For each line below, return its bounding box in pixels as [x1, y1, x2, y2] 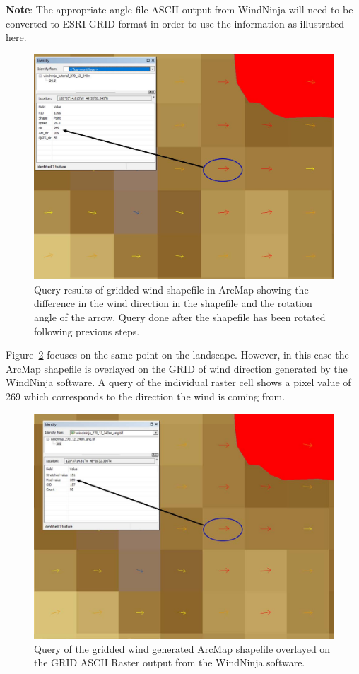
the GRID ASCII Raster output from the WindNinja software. [34, 655, 305, 670]
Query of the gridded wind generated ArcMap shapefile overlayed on [34, 641, 331, 656]
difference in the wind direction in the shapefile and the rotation [34, 296, 312, 310]
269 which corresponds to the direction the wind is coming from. [6, 388, 286, 403]
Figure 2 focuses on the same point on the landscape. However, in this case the [6, 347, 349, 362]
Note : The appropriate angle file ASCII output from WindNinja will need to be [6, 2, 353, 16]
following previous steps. [34, 323, 140, 338]
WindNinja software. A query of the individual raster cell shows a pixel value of [6, 375, 351, 390]
